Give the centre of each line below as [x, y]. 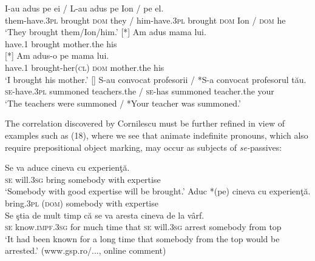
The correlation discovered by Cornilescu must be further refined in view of [145, 123]
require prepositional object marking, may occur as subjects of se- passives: [144, 147]
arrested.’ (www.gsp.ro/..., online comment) [86, 250]
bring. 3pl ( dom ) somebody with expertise [82, 203]
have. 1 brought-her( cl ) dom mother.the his [85, 67]
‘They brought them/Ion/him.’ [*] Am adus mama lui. [106, 32]
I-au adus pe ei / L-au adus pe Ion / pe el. [84, 8]
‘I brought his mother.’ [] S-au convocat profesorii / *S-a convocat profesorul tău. [156, 79]
